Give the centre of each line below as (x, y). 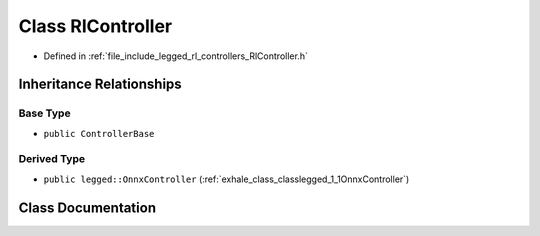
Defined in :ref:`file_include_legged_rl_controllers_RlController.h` (176, 56)
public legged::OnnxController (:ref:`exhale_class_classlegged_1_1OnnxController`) (226, 179)
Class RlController (95, 26)
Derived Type (51, 159)
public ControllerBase (99, 133)
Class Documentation (87, 207)
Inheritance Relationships (100, 84)
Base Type (44, 113)
